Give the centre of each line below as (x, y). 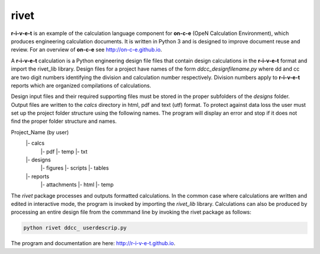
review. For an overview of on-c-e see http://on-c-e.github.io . (87, 50)
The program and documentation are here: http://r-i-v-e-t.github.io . (93, 243)
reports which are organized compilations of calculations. (81, 85)
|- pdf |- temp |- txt (64, 151)
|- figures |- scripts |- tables (75, 168)
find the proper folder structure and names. (64, 121)
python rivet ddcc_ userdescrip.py (75, 228)
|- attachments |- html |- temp (77, 185)
